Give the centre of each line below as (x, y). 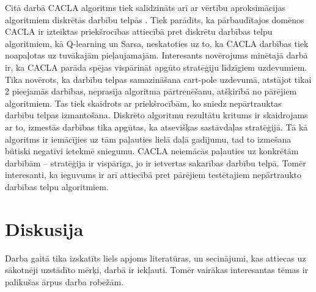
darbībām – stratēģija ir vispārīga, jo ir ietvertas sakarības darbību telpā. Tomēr (156, 162)
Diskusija (44, 228)
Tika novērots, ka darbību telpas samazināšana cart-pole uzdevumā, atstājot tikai (158, 79)
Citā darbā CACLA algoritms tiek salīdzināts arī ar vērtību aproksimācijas (145, 7)
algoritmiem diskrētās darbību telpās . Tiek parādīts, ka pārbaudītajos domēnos (155, 19)
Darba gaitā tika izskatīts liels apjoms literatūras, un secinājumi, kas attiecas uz (156, 258)
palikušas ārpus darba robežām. (64, 281)
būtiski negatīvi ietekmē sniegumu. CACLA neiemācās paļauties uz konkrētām (152, 151)
